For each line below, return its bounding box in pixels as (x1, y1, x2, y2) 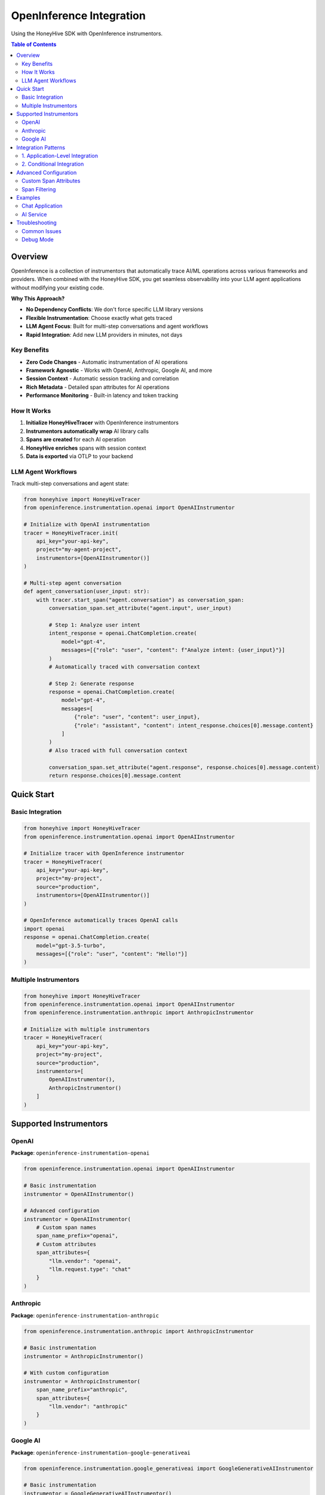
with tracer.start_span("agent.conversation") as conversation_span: (36, 596, 244, 603)
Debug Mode (22, 236, 54, 243)
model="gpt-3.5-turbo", (36, 942, 106, 949)
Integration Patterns (16, 144, 66, 151)
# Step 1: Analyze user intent (48, 621, 140, 628)
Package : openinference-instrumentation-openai (11, 1149, 150, 1157)
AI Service (22, 210, 47, 218)
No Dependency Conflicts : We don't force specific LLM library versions (26, 306, 203, 313)
